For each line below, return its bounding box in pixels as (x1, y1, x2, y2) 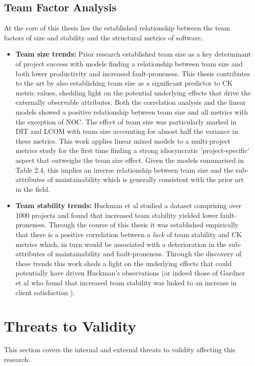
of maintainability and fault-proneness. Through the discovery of (47, 248, 241, 259)
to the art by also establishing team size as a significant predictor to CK (15, 78, 233, 88)
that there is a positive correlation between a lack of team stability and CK (15, 229, 242, 240)
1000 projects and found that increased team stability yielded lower (15, 210, 218, 220)
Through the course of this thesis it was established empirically (49, 219, 239, 230)
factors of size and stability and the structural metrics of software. (4, 32, 203, 42)
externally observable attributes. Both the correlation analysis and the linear (15, 97, 246, 107)
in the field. (15, 183, 50, 194)
